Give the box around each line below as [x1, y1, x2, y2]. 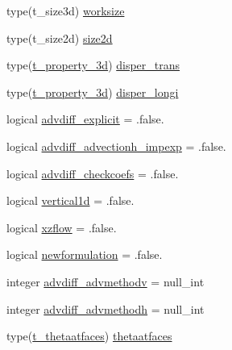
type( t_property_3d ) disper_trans [6, 56, 180, 73]
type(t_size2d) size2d [6, 29, 113, 46]
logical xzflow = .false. [6, 219, 117, 235]
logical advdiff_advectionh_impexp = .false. [6, 137, 226, 154]
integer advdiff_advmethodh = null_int [6, 300, 205, 317]
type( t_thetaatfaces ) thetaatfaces [6, 327, 172, 344]
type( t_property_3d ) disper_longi [6, 83, 179, 100]
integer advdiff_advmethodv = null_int [6, 273, 205, 290]
